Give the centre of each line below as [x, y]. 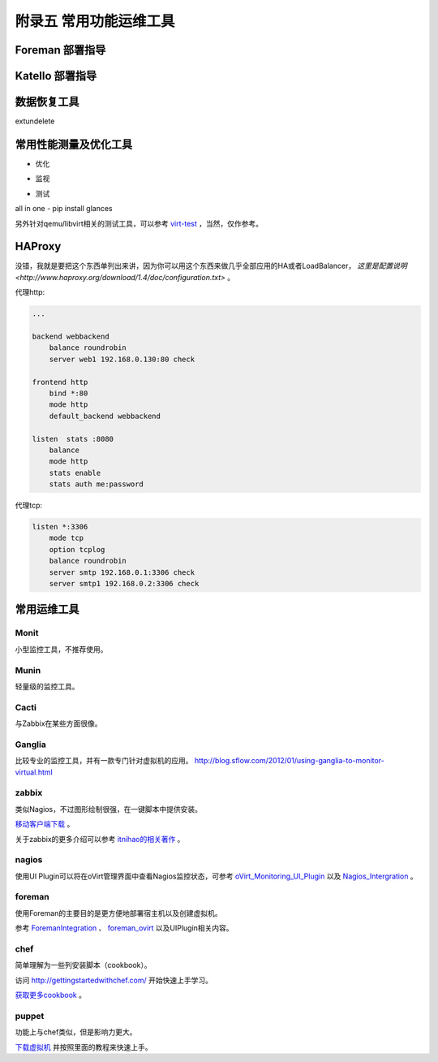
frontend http [60, 382]
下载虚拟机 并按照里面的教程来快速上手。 [84, 1047]
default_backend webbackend [105, 416]
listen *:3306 [60, 527]
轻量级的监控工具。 [47, 686]
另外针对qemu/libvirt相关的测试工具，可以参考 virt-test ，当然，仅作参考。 [139, 223]
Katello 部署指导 [56, 76]
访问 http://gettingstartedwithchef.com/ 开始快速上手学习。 [114, 980]
